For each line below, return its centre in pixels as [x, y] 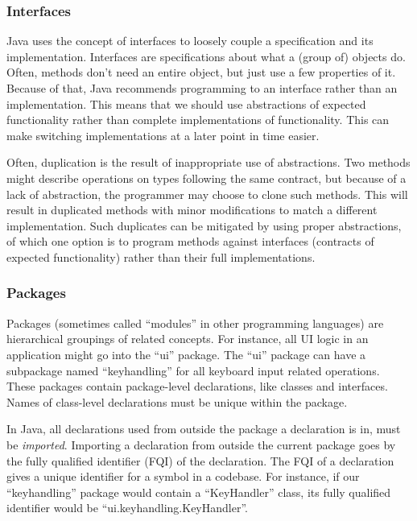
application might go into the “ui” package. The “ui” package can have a [186, 354]
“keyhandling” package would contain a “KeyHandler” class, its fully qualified [199, 492]
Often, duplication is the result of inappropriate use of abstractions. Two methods [208, 162]
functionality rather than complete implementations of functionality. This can [198, 120]
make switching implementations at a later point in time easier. [163, 135]
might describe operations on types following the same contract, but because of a [206, 178]
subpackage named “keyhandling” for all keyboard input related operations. [193, 370]
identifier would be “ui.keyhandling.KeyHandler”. [127, 508]
